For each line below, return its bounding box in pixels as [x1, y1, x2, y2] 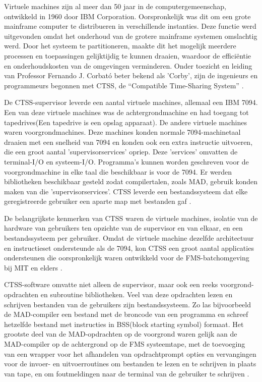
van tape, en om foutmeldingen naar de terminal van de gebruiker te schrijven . [4, 368, 249, 378]
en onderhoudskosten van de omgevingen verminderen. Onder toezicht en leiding [4, 60, 252, 71]
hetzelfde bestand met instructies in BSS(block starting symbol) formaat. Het [4, 318, 244, 329]
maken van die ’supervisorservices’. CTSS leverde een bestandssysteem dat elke [4, 186, 248, 196]
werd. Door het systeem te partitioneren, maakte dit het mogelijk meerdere [4, 40, 236, 51]
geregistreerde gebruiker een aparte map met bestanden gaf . [4, 196, 191, 206]
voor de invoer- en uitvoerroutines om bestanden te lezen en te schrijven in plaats [4, 358, 256, 369]
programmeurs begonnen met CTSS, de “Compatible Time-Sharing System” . [4, 80, 244, 90]
